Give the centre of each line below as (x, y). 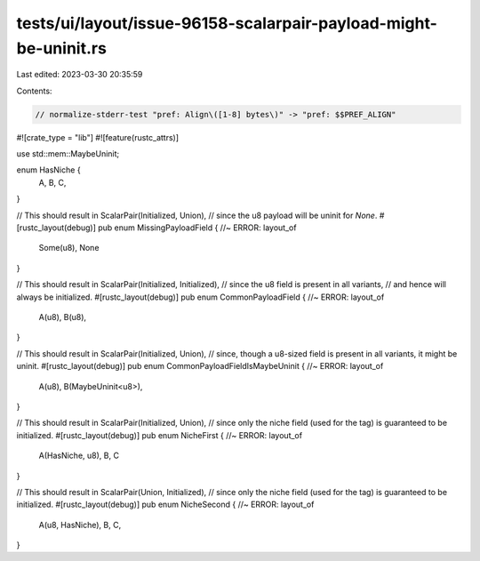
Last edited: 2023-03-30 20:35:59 (80, 75)
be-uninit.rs (61, 48)
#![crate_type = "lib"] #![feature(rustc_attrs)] (98, 137)
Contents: (34, 91)
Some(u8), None (69, 248)
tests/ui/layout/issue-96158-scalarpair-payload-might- (227, 23)
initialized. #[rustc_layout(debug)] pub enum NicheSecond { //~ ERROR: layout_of (165, 505)
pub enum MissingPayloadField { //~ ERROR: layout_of (197, 228)
